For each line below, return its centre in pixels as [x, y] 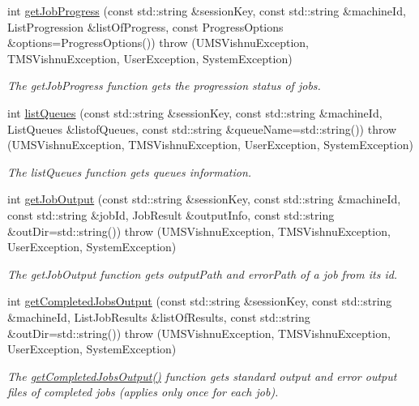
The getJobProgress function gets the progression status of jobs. [164, 85]
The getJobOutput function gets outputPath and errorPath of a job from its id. [203, 274]
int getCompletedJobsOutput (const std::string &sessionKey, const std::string [200, 301]
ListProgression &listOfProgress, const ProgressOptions [145, 26]
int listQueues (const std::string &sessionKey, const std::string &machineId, [195, 112]
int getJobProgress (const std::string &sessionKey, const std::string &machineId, [207, 11]
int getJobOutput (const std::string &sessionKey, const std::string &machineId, [204, 199]
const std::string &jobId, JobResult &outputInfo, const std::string [171, 214]
